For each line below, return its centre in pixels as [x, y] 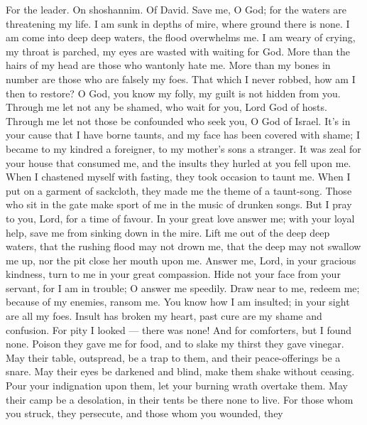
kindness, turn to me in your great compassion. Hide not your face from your [173, 274]
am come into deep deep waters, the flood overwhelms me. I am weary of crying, [181, 37]
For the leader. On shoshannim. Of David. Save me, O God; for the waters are [176, 9]
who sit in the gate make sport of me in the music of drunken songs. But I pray [179, 204]
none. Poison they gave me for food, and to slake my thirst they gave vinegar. [175, 344]
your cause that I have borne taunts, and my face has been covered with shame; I [183, 135]
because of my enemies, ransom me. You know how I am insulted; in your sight [178, 302]
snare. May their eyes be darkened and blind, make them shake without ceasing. [180, 371]
